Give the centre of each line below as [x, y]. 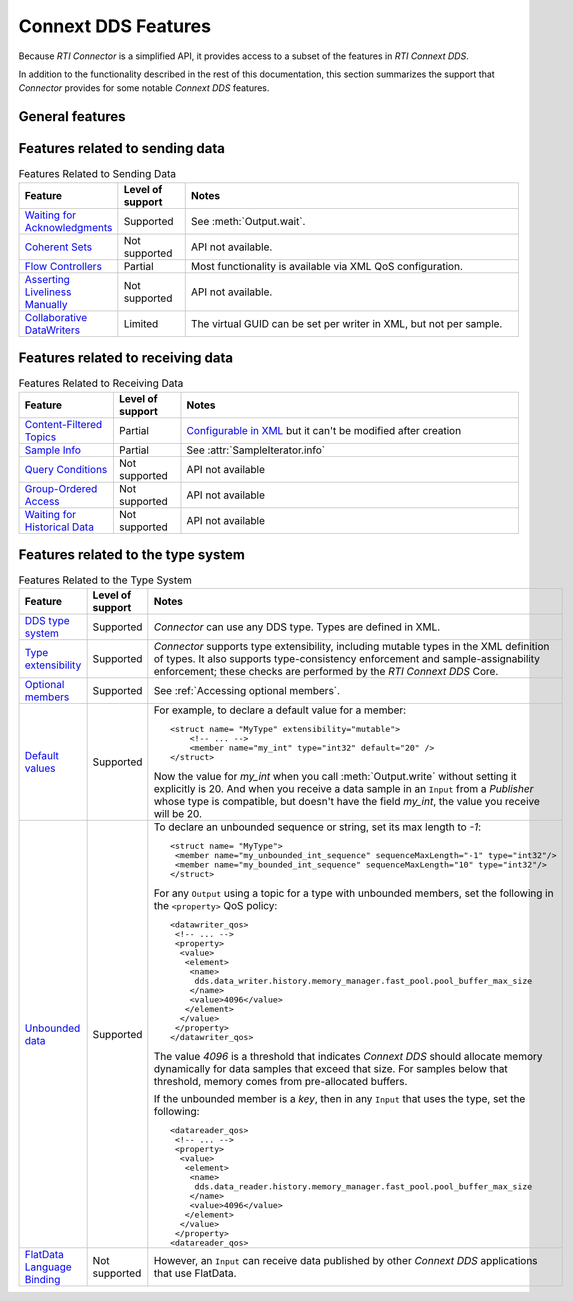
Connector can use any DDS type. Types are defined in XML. [297, 627]
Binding [42, 1280]
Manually [46, 304]
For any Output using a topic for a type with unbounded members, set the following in [353, 893]
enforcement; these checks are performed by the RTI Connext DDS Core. [326, 672]
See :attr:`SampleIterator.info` [255, 450]
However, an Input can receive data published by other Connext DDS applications [346, 1261]
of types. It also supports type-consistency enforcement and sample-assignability [346, 659]
